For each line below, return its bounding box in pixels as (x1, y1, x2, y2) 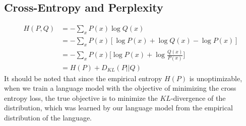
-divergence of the (170, 92, 226, 103)
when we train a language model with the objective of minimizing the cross (4, 83, 236, 93)
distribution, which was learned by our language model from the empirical (4, 102, 233, 113)
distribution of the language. (4, 112, 92, 122)
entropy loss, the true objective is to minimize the (4, 92, 158, 103)
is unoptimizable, (189, 73, 242, 83)
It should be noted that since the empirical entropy (4, 73, 162, 83)
